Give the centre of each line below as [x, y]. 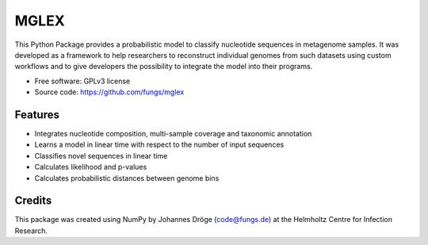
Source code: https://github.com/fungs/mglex [109, 92]
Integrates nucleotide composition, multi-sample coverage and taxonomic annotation [173, 134]
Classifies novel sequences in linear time [101, 155]
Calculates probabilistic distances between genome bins [127, 178]
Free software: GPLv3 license [82, 81]
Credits [33, 201]
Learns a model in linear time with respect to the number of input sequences [159, 145]
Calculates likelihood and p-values [91, 167]
